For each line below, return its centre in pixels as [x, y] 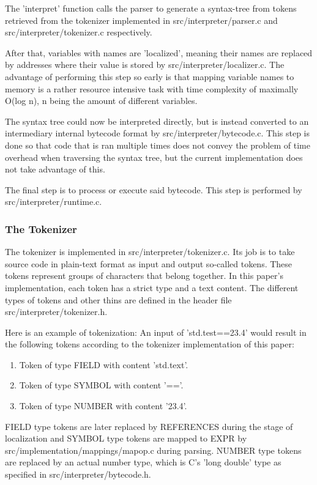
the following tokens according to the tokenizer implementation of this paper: [150, 344]
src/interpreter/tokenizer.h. [56, 312]
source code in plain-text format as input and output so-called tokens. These [149, 263]
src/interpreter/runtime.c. [54, 202]
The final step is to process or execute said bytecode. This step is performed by [154, 189]
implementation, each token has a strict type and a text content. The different [152, 287]
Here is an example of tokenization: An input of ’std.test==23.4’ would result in [156, 332]
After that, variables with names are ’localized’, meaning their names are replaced [159, 52]
